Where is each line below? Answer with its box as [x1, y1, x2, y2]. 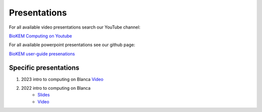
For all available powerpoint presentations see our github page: [9, 42, 135, 48]
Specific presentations [9, 64, 80, 72]
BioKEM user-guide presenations [9, 51, 75, 57]
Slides [37, 92, 50, 98]
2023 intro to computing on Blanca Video [21, 76, 104, 82]
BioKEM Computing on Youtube [9, 33, 72, 39]
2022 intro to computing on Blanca [21, 85, 91, 91]
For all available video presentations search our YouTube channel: [9, 24, 141, 30]
